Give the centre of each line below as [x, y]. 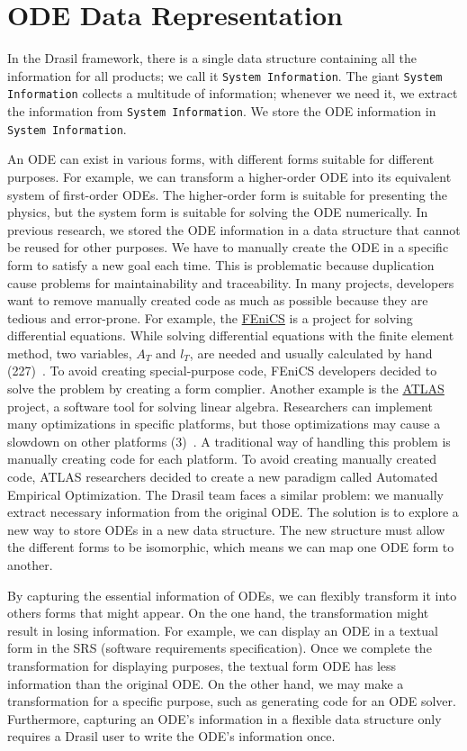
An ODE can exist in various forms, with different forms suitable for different [221, 159]
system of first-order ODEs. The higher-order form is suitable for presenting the [227, 194]
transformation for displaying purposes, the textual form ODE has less [202, 665]
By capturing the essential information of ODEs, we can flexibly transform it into [232, 595]
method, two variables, [70, 353]
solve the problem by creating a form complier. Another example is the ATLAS [226, 389]
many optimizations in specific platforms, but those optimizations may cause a [224, 424]
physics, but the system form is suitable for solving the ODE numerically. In [218, 212]
